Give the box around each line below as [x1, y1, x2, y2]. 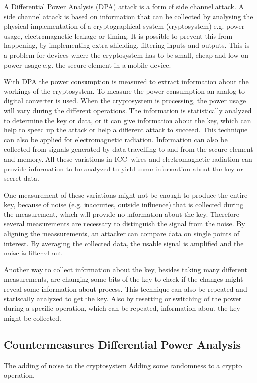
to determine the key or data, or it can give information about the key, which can [4, 115, 251, 125]
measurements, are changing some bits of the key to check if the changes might [4, 274, 243, 284]
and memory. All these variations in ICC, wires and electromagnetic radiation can [4, 153, 252, 164]
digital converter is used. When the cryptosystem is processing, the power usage [4, 95, 246, 106]
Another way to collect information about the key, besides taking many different [4, 264, 247, 274]
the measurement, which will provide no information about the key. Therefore [4, 209, 239, 219]
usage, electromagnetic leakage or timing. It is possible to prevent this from [4, 30, 233, 41]
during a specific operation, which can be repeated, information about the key [4, 303, 240, 313]
